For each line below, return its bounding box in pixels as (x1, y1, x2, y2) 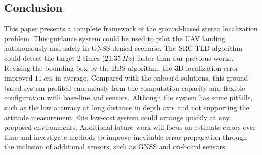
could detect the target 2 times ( (4, 52, 105, 63)
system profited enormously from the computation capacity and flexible (23, 82, 245, 93)
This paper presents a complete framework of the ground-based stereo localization (4, 23, 258, 34)
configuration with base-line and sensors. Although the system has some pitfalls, (4, 92, 253, 103)
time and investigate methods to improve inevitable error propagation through (4, 131, 247, 142)
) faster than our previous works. (132, 52, 234, 63)
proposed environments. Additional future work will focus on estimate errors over (4, 122, 256, 132)
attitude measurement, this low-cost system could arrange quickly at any (4, 112, 230, 122)
